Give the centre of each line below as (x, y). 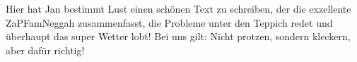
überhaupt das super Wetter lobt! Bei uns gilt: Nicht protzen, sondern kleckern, (178, 36)
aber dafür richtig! (45, 50)
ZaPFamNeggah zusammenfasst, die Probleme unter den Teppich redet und (169, 22)
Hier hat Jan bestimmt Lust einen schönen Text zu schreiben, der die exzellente (178, 8)
